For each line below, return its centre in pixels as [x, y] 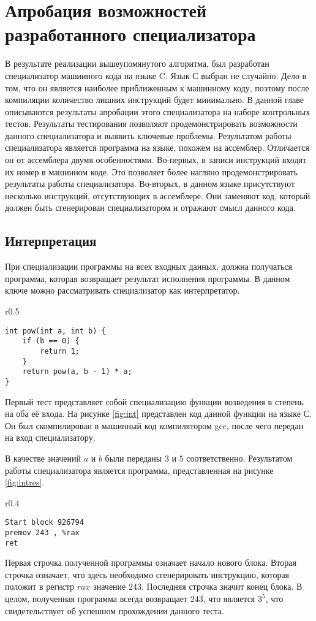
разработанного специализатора [130, 34]
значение [110, 586]
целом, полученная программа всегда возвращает [96, 599]
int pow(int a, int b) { [55, 331]
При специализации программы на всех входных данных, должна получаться [149, 266]
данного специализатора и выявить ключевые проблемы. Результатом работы [148, 135]
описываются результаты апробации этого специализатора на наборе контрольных [158, 111]
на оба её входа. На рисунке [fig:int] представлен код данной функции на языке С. [158, 413]
